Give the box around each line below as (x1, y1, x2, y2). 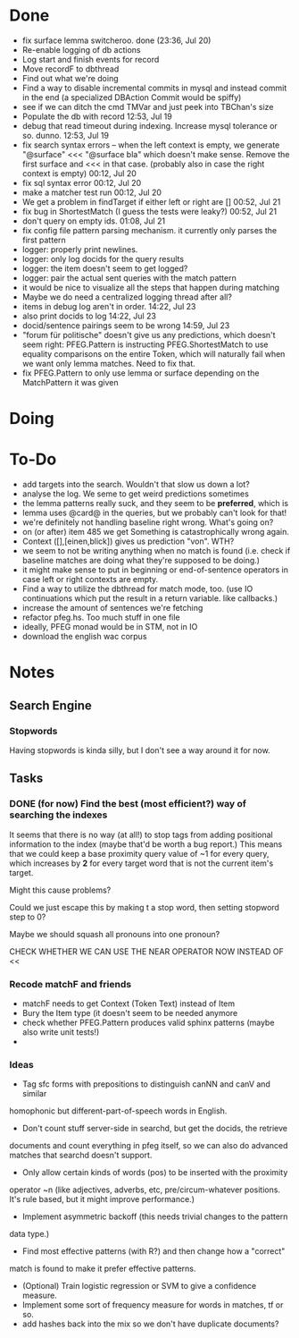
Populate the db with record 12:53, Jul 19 (21, 111, 172, 122)
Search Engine (9, 698, 92, 713)
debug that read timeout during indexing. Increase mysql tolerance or (21, 120, 278, 131)
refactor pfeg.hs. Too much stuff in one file (21, 612, 180, 622)
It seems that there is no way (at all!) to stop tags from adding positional (9, 829, 274, 840)
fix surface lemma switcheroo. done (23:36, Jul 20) (21, 35, 212, 46)
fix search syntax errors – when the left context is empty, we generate (21, 140, 280, 150)
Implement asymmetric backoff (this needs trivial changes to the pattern (21, 1211, 288, 1222)
